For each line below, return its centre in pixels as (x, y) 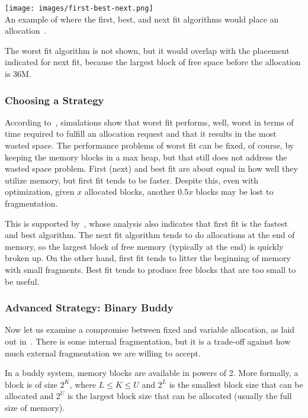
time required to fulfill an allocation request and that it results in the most (141, 134)
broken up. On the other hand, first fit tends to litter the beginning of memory (148, 258)
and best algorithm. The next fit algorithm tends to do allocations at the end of (150, 235)
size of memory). (35, 407)
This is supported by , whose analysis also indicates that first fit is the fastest (146, 223)
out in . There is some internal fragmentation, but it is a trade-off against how (148, 341)
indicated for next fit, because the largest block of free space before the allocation (153, 62)
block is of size (31, 384)
